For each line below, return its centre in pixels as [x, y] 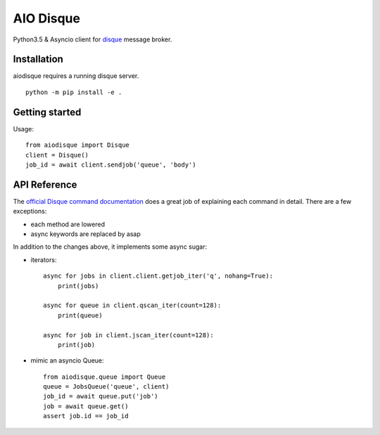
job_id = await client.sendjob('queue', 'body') [111, 164]
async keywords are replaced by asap [85, 234]
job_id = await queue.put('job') [101, 396]
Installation [38, 59]
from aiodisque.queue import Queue [104, 377]
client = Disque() [57, 155]
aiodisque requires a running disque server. [76, 76]
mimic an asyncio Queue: [68, 361]
